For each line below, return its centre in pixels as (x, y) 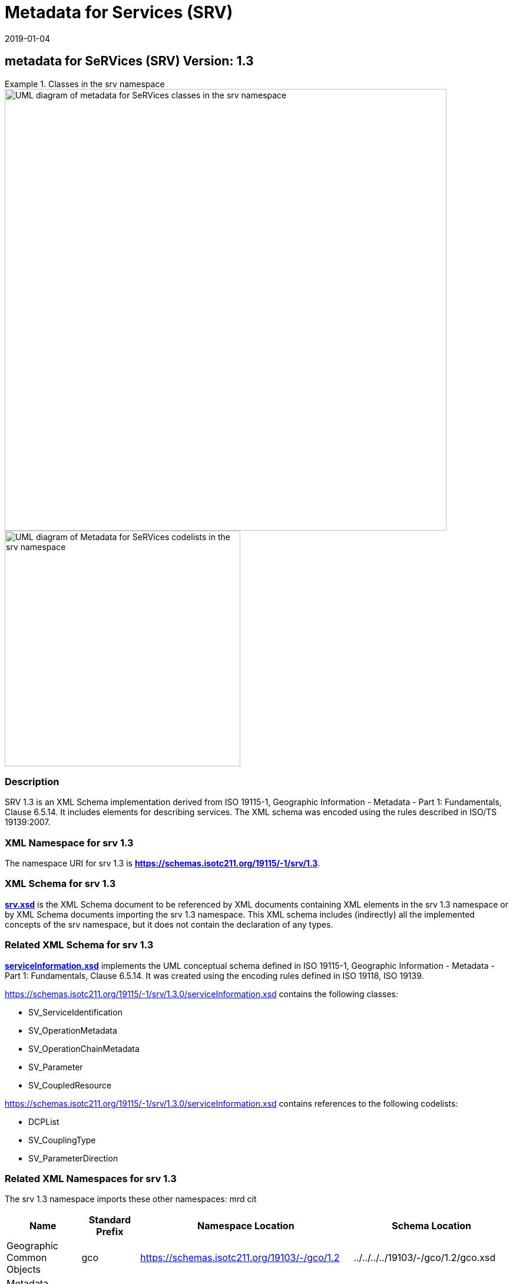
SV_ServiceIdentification (75, 1012)
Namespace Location (246, 1226)
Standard (110, 1220)
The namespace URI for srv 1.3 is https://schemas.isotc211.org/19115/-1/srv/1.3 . (163, 863)
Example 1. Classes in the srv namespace (85, 84)
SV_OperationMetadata (73, 1030)
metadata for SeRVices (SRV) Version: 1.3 (129, 61)
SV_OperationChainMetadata (84, 1048)
